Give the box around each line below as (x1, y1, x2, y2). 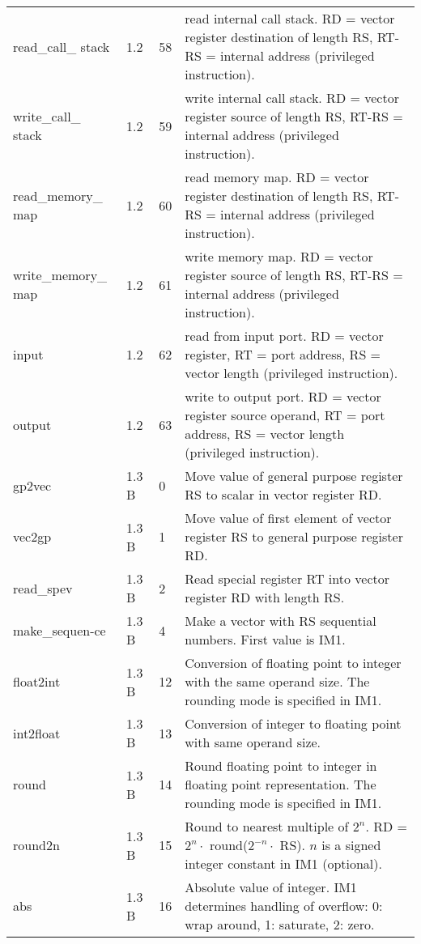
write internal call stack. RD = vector (185, 88, 399, 107)
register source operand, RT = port (185, 406, 385, 424)
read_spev (13, 578, 73, 597)
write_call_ (13, 107, 81, 125)
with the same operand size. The (185, 672, 370, 691)
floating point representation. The (185, 775, 376, 793)
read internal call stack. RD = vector (185, 9, 395, 28)
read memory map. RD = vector (185, 168, 369, 186)
